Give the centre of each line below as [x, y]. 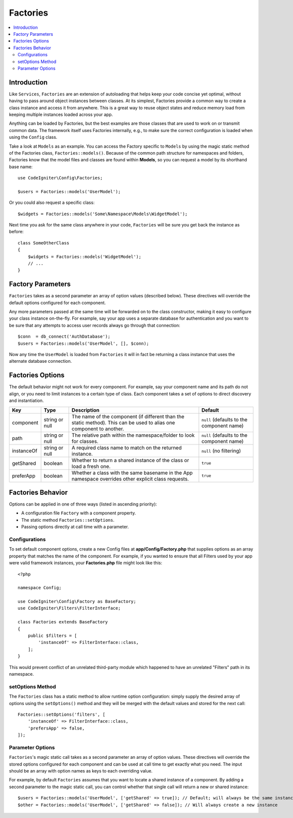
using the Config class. [33, 137]
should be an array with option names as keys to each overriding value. [81, 771]
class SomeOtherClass [43, 243]
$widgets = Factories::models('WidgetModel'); [84, 256]
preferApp [24, 476]
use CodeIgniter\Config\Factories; [60, 178]
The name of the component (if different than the [128, 417]
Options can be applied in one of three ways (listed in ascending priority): [83, 504]
